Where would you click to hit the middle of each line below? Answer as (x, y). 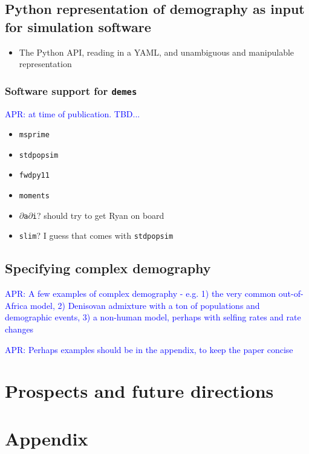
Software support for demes (71, 90)
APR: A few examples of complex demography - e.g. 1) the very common (141, 293)
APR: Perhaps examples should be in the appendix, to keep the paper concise (149, 349)
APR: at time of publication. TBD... (73, 113)
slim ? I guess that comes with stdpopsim (96, 235)
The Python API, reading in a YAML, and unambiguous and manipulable (157, 52)
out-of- (291, 293)
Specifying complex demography (108, 268)
